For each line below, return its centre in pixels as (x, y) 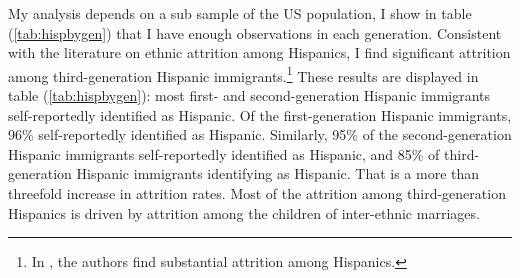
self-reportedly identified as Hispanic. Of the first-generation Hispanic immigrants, (260, 114)
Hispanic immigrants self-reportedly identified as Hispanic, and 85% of (224, 153)
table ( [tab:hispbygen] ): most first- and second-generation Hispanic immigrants (249, 95)
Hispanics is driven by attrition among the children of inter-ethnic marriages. (244, 212)
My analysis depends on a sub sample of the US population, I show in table (240, 13)
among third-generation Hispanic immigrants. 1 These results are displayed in (243, 74)
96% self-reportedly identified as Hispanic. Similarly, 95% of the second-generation (260, 134)
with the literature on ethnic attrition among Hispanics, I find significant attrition (259, 52)
